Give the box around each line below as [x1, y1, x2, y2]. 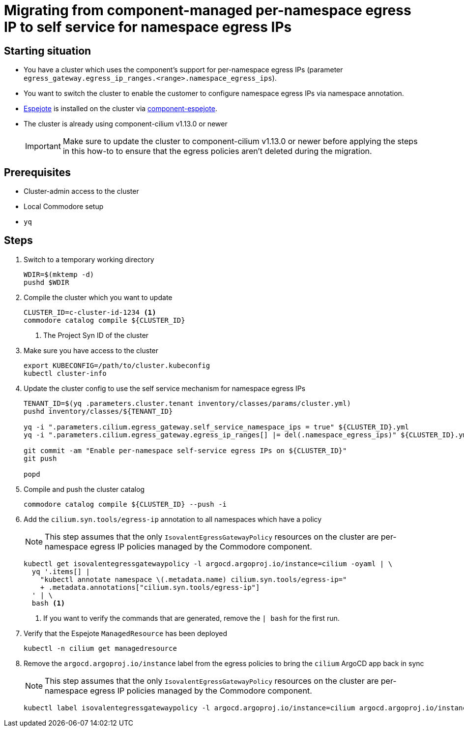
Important [25, 141, 61, 152]
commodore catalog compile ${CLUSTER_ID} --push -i [24, 500, 227, 508]
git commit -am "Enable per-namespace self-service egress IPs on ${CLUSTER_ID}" [24, 446, 347, 455]
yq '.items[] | [31, 567, 90, 576]
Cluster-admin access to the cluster [24, 187, 139, 196]
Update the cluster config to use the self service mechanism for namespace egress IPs [24, 384, 306, 393]
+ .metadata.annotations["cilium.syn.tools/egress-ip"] [40, 583, 260, 591]
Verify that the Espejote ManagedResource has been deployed [24, 629, 228, 638]
